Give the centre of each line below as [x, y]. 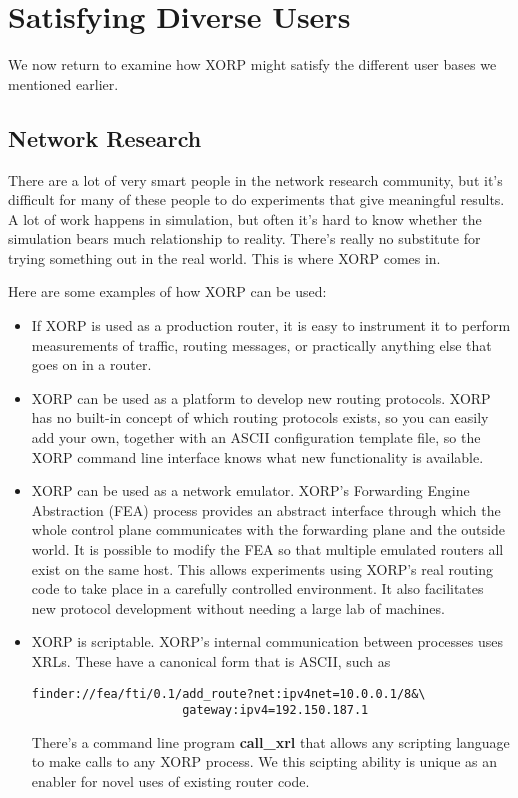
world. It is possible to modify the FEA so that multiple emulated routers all [267, 549]
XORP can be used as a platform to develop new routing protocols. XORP [261, 397]
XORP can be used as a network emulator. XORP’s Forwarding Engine [250, 490]
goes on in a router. [91, 364]
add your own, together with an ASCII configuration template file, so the [256, 437]
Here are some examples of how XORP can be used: [167, 291]
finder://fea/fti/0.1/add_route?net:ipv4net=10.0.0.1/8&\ [228, 693]
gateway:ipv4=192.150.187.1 [275, 710]
